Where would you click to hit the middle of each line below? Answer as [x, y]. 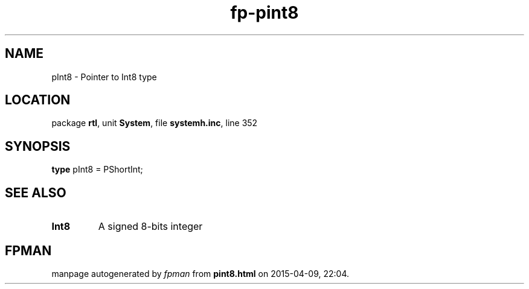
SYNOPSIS [38, 146]
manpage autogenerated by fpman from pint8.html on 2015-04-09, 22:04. [200, 273]
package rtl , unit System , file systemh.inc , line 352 [155, 123]
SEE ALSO [36, 192]
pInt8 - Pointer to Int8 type [104, 77]
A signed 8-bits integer [150, 227]
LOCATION [38, 100]
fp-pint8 [264, 13]
